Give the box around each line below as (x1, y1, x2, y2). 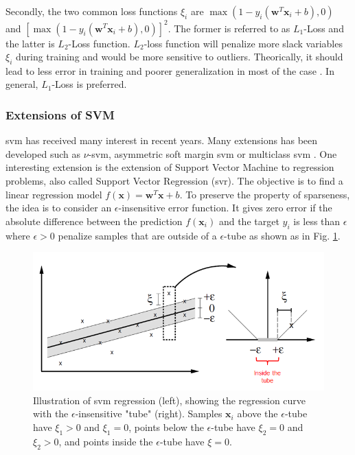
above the (237, 406, 278, 421)
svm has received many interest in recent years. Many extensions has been (5, 133, 318, 148)
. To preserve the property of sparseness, (179, 187, 350, 201)
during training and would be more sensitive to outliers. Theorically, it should (15, 49, 343, 64)
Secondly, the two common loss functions (5, 4, 178, 18)
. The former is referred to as (168, 21, 290, 35)
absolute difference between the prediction (5, 213, 183, 228)
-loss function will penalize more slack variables (144, 36, 343, 50)
